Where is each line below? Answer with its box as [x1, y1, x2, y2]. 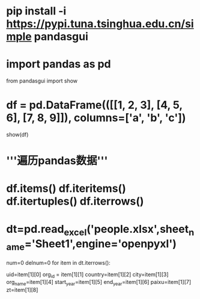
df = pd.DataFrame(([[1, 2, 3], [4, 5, [6, 98, 183, 112]
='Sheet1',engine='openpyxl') [24, 237, 177, 251]
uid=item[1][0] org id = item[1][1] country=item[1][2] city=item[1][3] [6, 271, 169, 279]
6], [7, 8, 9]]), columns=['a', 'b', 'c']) [6, 111, 186, 125]
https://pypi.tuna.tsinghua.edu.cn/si [6, 17, 194, 31]
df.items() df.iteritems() [6, 182, 126, 196]
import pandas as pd [6, 57, 111, 71]
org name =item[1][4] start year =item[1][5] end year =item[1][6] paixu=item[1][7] [6, 279, 192, 287]
